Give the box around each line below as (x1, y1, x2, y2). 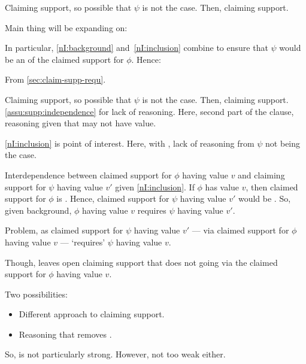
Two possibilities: (5, 287, 68, 300)
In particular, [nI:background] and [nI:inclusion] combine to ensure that (5, 41, 268, 54)
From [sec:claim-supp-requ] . (5, 73, 106, 86)
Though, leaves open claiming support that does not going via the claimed (5, 256, 278, 268)
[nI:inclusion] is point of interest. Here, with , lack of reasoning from (5, 136, 255, 149)
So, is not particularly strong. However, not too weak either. (5, 348, 226, 360)
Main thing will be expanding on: (5, 21, 128, 34)
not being (265, 136, 301, 149)
